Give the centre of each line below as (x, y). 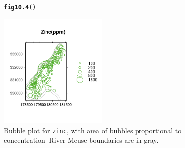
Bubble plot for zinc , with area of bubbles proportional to (93, 130)
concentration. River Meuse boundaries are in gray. (81, 140)
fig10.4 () (20, 7)
